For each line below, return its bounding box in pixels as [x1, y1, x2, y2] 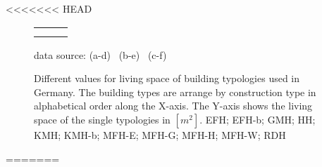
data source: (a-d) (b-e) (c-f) [34, 47, 167, 62]
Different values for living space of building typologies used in [34, 71, 300, 86]
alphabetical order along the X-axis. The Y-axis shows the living [34, 98, 313, 113]
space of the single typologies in [34, 112, 171, 126]
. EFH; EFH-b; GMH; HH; [199, 112, 316, 126]
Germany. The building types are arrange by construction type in [34, 84, 316, 99]
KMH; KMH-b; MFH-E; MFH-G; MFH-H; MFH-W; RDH [34, 127, 286, 142]
